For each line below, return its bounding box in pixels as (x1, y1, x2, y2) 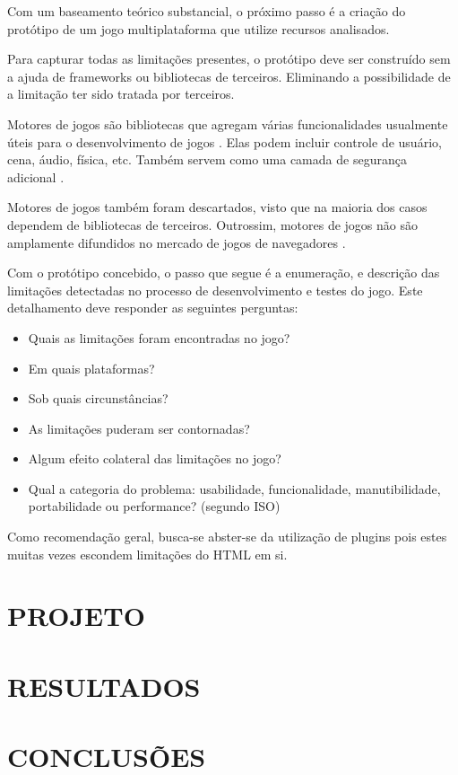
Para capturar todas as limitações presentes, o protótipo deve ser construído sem (7, 49, 451, 68)
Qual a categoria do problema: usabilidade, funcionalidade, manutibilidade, (28, 479, 441, 498)
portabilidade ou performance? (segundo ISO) (28, 497, 281, 515)
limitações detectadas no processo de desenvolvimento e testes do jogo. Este (7, 280, 423, 299)
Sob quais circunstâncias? (28, 389, 169, 408)
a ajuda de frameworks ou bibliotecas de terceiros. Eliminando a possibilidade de (7, 66, 451, 85)
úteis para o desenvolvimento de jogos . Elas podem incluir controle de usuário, (7, 132, 442, 151)
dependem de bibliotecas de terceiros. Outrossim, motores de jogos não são (7, 215, 418, 233)
